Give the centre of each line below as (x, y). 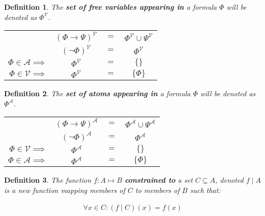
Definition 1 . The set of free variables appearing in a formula (111, 7)
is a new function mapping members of (65, 190)
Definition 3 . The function (48, 180)
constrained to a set (159, 180)
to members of (158, 190)
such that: (205, 190)
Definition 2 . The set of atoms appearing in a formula (97, 93)
